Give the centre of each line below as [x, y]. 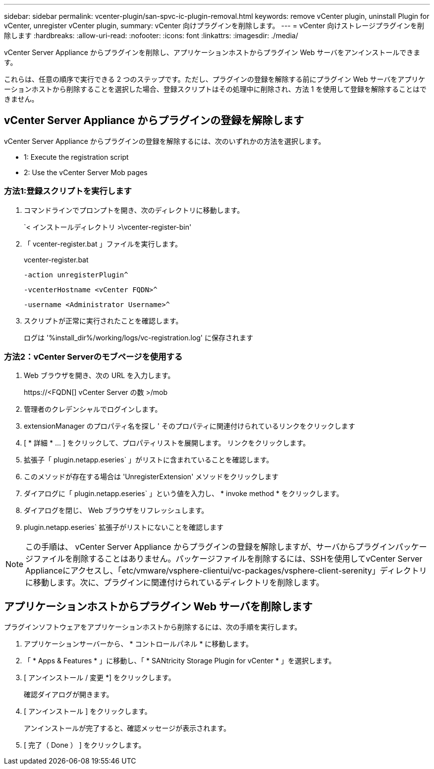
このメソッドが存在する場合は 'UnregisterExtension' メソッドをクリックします [151, 477]
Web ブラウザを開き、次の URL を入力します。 [99, 376]
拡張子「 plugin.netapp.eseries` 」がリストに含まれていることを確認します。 [149, 460]
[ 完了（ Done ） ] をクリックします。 [85, 745]
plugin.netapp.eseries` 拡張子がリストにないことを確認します [124, 527]
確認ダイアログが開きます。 [69, 695]
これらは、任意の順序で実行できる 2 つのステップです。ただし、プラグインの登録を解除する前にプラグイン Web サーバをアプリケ [215, 79]
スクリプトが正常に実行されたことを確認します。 [103, 320]
